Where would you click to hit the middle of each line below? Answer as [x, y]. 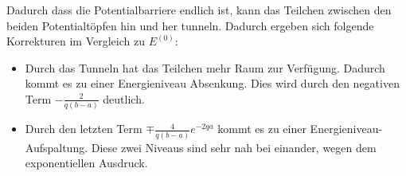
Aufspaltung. [57, 147]
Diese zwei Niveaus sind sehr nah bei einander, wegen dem [234, 147]
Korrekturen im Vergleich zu [76, 41]
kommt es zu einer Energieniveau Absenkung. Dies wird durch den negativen [212, 83]
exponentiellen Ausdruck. [86, 163]
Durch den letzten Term [84, 129]
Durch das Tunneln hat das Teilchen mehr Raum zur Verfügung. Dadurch [205, 67]
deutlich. [124, 98]
